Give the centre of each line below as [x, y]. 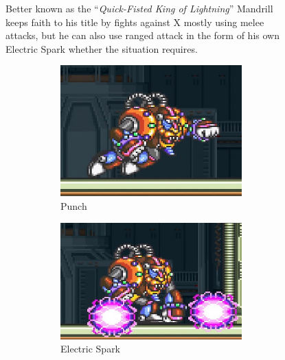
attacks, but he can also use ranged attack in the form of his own [142, 35]
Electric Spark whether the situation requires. [102, 48]
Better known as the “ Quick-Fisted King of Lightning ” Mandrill [139, 8]
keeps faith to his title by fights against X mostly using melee [135, 22]
